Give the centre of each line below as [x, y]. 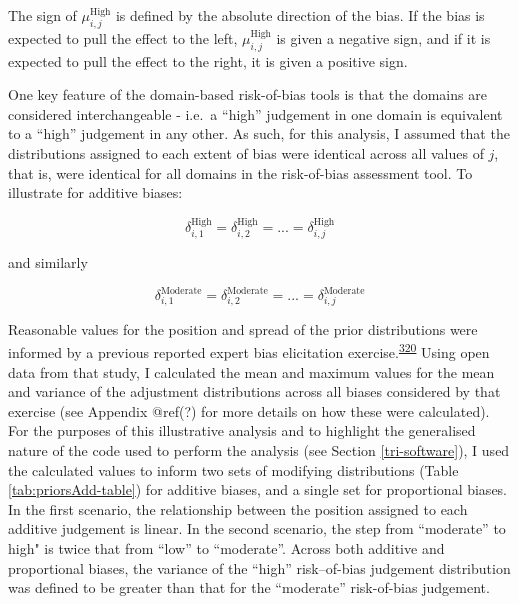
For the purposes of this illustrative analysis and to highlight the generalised [242, 430]
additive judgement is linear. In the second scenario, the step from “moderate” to [257, 528]
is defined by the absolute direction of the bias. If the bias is [300, 15]
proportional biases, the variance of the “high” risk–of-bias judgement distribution [259, 567]
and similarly [48, 261]
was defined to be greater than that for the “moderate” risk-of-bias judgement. [249, 587]
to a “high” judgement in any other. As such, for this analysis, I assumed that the [259, 133]
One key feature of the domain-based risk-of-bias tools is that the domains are [247, 94]
